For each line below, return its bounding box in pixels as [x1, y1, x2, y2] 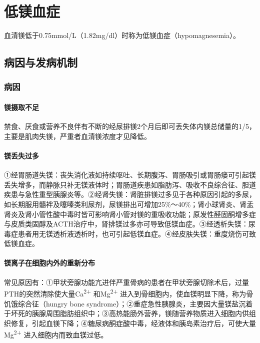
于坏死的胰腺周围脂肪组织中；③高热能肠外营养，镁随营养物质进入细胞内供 [4, 308, 249, 318]
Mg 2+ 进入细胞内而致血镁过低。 [4, 328, 108, 339]
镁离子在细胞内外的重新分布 [4, 257, 95, 268]
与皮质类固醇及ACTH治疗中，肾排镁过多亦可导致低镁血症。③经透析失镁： [4, 218, 248, 229]
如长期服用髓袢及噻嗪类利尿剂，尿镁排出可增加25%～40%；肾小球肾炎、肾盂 [4, 198, 254, 209]
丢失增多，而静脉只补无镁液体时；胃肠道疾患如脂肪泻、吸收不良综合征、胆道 [4, 179, 256, 189]
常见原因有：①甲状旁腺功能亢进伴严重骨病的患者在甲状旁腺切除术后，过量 [4, 276, 249, 287]
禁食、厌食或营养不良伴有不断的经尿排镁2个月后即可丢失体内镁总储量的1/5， [4, 121, 256, 131]
